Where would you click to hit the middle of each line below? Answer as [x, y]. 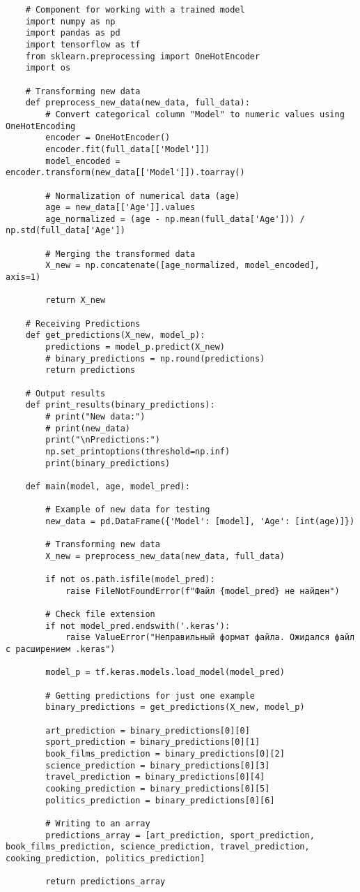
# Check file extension [100, 615]
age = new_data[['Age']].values [120, 208]
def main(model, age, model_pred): [108, 486]
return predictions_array [105, 882]
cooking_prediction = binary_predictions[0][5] [158, 788]
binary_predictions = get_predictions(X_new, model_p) [175, 707]
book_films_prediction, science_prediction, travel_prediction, [158, 847]
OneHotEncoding [41, 126]
